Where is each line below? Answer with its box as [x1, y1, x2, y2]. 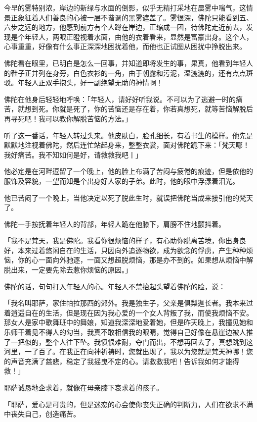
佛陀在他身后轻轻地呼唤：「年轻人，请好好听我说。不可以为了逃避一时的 [4, 94, 236, 104]
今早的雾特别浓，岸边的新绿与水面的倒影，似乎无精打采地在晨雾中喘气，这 [4, 2, 246, 12]
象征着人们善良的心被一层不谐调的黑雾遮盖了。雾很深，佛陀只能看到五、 [17, 12, 253, 22]
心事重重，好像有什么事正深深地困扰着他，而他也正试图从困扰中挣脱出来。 [4, 41, 246, 52]
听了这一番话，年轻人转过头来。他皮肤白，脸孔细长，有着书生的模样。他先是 [4, 130, 253, 140]
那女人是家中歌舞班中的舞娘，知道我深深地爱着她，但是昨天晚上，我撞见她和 [4, 317, 253, 327]
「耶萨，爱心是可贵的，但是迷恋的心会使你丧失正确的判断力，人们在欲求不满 [4, 399, 253, 409]
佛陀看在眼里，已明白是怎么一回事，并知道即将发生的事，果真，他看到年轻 [4, 57, 246, 68]
